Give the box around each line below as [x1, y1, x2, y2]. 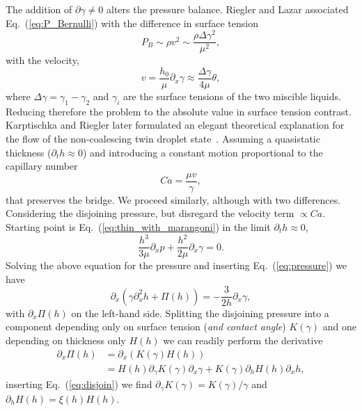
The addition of [6, 2, 72, 16]
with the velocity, [6, 53, 79, 67]
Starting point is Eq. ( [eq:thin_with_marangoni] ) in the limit [6, 220, 271, 234]
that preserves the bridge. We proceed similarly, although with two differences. [6, 192, 341, 207]
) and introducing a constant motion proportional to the [82, 145, 323, 159]
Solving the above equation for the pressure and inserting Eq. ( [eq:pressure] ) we [6, 258, 347, 273]
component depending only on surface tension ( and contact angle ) [6, 319, 286, 334]
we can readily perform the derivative [163, 333, 323, 347]
